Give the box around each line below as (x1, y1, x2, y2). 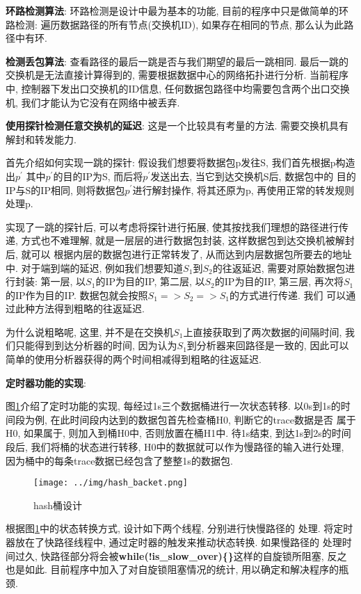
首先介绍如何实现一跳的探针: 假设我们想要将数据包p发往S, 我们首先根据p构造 (6, 155, 355, 170)
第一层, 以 (40, 274, 86, 289)
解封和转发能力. (6, 131, 77, 146)
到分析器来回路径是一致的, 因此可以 (186, 338, 349, 353)
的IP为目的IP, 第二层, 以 (95, 274, 205, 289)
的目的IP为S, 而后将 (53, 168, 143, 183)
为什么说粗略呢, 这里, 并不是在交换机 (6, 324, 174, 339)
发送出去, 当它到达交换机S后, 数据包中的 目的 (150, 168, 356, 183)
